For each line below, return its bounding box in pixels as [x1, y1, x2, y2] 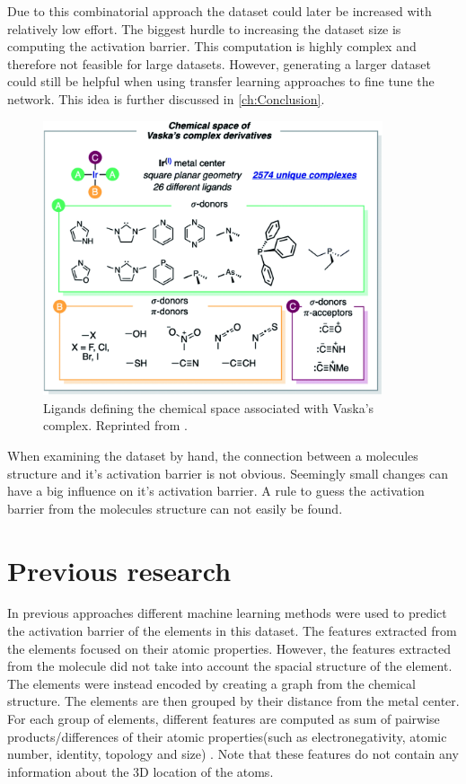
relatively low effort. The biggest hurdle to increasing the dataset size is [7, 19, 401, 38]
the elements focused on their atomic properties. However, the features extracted [7, 639, 451, 657]
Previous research [7, 551, 232, 588]
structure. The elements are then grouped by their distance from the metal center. [7, 692, 460, 710]
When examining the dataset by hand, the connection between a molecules [7, 445, 418, 464]
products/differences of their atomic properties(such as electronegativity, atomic [7, 727, 447, 745]
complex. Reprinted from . [43, 416, 188, 435]
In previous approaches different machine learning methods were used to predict [7, 603, 447, 622]
